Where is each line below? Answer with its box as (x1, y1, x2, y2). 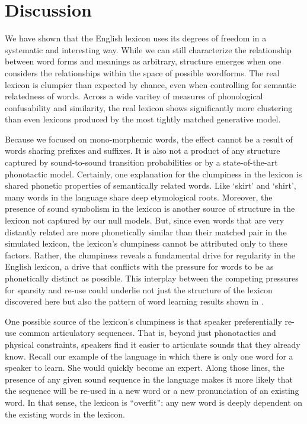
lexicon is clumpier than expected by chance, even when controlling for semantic (5, 78, 296, 90)
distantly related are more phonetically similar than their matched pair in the (5, 225, 287, 238)
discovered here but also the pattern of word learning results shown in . (5, 295, 264, 308)
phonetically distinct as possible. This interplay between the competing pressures (5, 272, 299, 284)
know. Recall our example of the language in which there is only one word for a (5, 349, 293, 362)
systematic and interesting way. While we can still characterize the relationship (5, 43, 292, 56)
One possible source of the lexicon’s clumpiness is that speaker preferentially (5, 315, 282, 327)
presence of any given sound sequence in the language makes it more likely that (5, 373, 293, 385)
